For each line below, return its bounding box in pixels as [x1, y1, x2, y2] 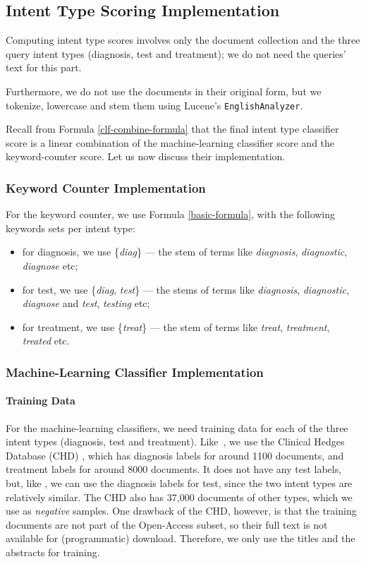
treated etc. [22, 333, 70, 348]
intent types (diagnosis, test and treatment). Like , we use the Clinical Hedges [6, 434, 345, 449]
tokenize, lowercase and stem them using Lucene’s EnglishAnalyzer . [6, 97, 303, 112]
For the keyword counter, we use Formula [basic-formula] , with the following [6, 207, 336, 222]
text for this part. [6, 60, 82, 75]
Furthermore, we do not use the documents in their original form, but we [6, 83, 322, 98]
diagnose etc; [22, 258, 78, 273]
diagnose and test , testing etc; [22, 296, 150, 311]
